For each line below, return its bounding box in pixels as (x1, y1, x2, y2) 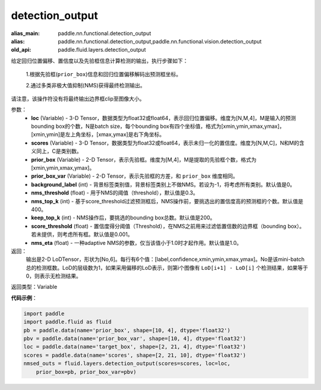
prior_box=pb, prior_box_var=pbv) (36, 369, 137, 375)
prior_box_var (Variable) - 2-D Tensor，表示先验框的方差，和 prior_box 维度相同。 (31, 172, 238, 180)
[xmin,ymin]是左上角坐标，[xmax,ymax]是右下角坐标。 (31, 131, 165, 138)
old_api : (11, 46, 32, 54)
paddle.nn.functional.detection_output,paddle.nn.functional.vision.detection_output (58, 37, 262, 45)
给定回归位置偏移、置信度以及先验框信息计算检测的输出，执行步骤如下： (11, 57, 188, 64)
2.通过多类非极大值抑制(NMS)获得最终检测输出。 (26, 81, 146, 89)
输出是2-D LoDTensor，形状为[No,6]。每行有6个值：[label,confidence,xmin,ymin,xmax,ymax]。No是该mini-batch (26, 256, 305, 263)
